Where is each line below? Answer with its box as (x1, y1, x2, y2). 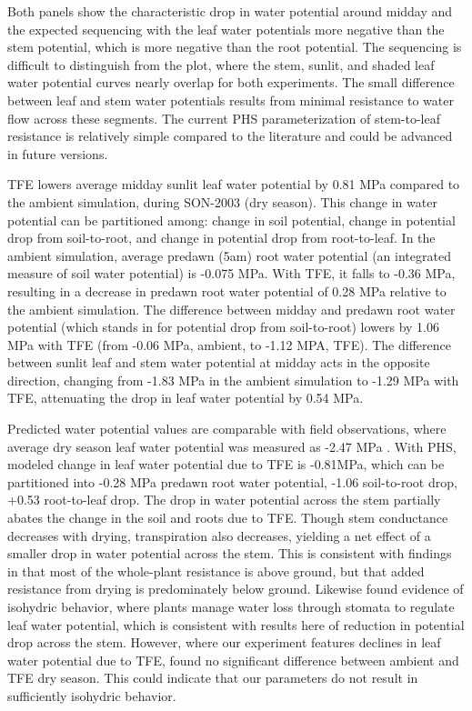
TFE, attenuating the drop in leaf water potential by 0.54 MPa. (7, 388, 364, 407)
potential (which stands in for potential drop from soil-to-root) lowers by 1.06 (7, 317, 439, 336)
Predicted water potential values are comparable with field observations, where (7, 419, 447, 438)
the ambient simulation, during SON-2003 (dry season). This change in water (7, 192, 437, 211)
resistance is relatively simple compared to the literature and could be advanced (7, 126, 453, 145)
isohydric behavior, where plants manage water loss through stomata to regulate (7, 597, 455, 616)
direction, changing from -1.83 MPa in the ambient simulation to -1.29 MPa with (7, 370, 459, 389)
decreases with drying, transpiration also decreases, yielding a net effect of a (7, 526, 431, 545)
